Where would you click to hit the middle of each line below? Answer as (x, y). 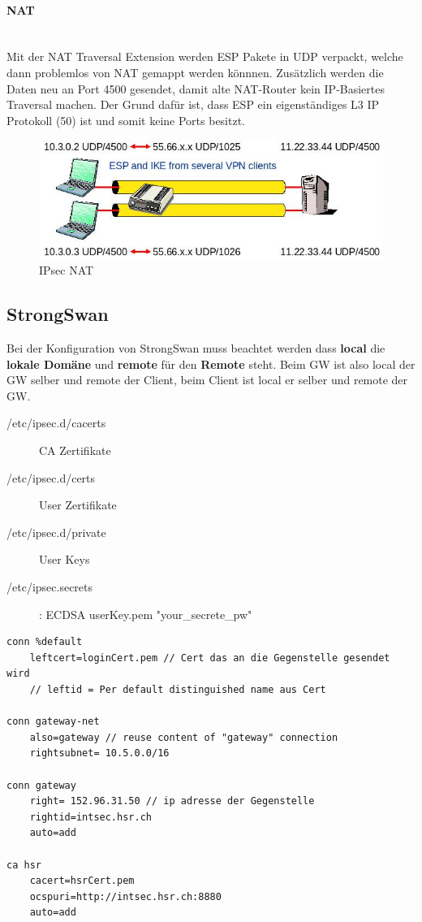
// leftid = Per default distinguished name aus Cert (178, 689)
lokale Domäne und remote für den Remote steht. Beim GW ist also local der (211, 364)
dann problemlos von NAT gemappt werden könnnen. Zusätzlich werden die (195, 72)
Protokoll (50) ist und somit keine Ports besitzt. (126, 120)
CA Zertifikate (75, 450)
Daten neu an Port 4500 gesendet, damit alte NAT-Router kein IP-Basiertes (196, 88)
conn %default (45, 642)
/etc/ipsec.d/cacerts (56, 423)
